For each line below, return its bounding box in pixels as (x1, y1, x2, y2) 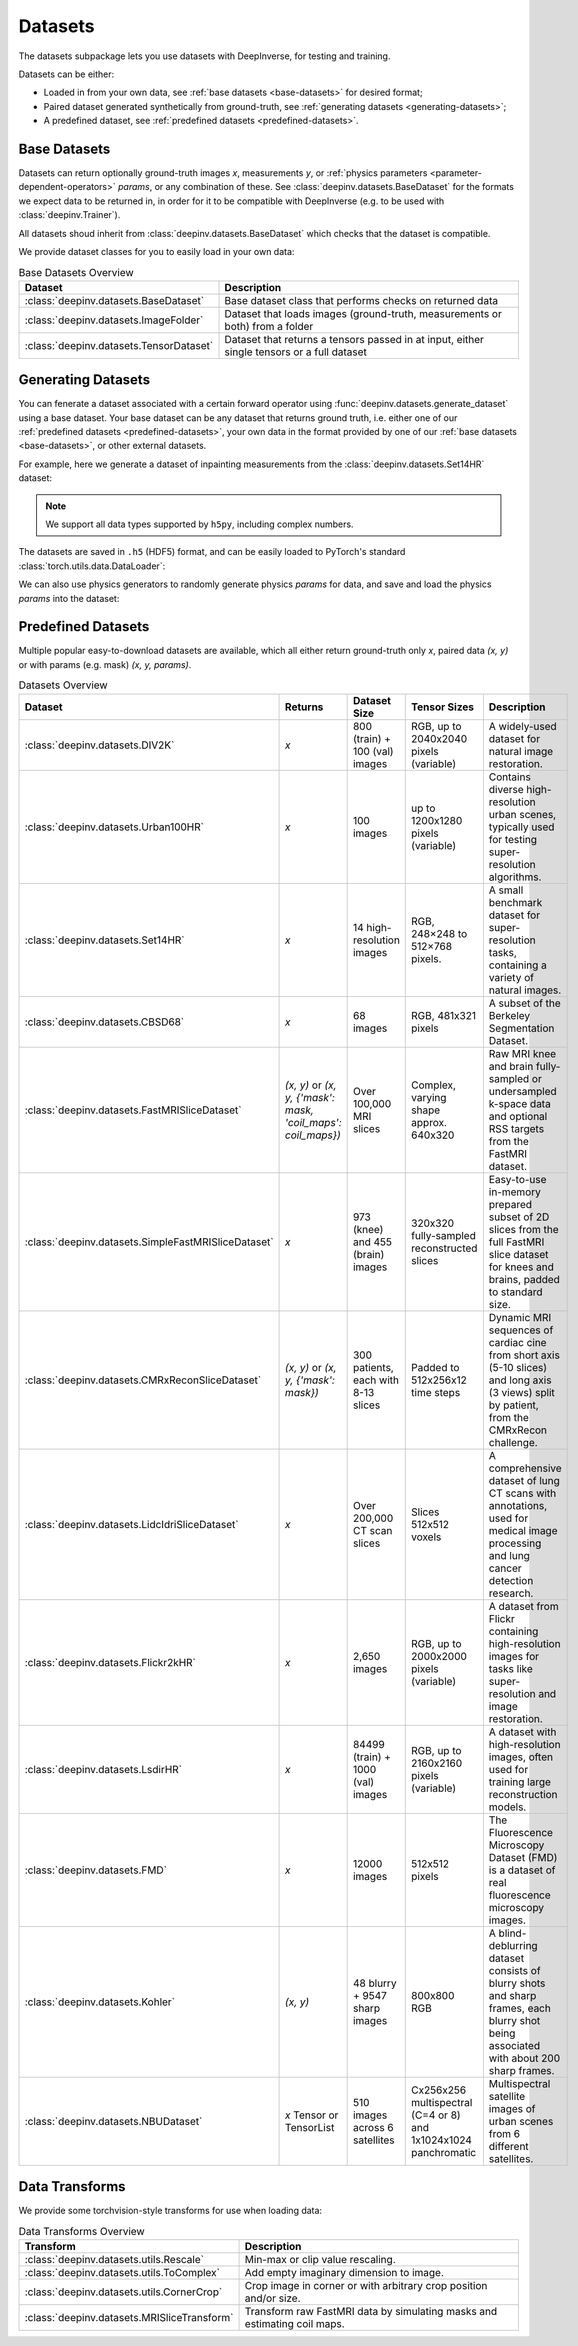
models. (488, 1800, 527, 1814)
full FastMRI (488, 1235, 545, 1249)
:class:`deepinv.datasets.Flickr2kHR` (24, 1655, 197, 1669)
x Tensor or (285, 2108, 339, 2122)
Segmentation (488, 1021, 555, 1035)
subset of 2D (488, 1210, 550, 1224)
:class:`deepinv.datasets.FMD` (24, 1863, 167, 1877)
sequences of (488, 1323, 554, 1337)
